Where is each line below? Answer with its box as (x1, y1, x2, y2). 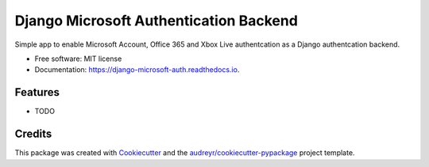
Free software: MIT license (34, 54, 122, 63)
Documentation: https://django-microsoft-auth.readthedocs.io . (34, 65, 240, 74)
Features (14, 85, 60, 99)
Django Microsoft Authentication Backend (14, 12, 298, 29)
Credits (14, 127, 52, 141)
